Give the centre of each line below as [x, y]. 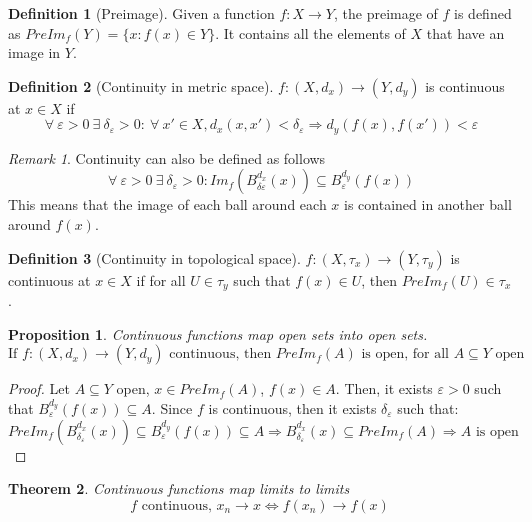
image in [34, 52]
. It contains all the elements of [310, 32]
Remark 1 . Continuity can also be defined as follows [167, 157]
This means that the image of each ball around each [167, 204]
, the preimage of [385, 13]
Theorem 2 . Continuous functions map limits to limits [179, 488]
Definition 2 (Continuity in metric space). [141, 85]
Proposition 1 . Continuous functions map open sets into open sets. [218, 333]
